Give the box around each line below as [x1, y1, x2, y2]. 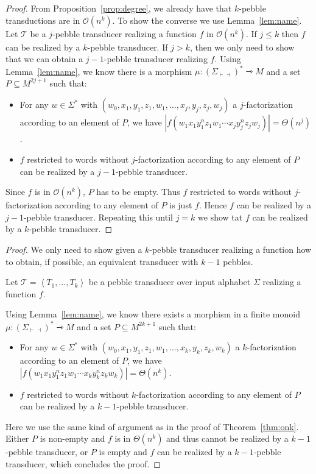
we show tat [198, 210, 243, 223]
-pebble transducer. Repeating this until [23, 210, 173, 223]
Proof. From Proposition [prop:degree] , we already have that [5, 2, 232, 14]
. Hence [198, 199, 227, 211]
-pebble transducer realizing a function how [149, 243, 312, 256]
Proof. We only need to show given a [5, 243, 142, 256]
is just [169, 199, 192, 211]
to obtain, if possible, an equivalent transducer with [5, 255, 198, 267]
